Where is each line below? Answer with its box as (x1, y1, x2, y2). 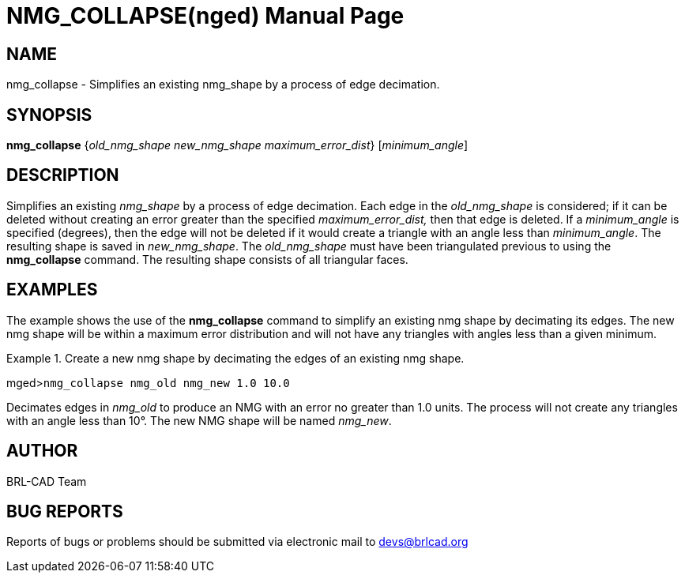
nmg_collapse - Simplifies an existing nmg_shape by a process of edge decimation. (6, 77, 440, 92)
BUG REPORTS (6, 501, 123, 521)
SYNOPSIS (6, 104, 92, 125)
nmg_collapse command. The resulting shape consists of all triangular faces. (6, 252, 408, 266)
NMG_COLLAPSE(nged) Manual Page (6, 2, 405, 29)
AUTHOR (6, 441, 78, 461)
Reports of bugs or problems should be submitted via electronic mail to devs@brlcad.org (6, 535, 469, 549)
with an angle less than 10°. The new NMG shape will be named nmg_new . (6, 413, 392, 427)
